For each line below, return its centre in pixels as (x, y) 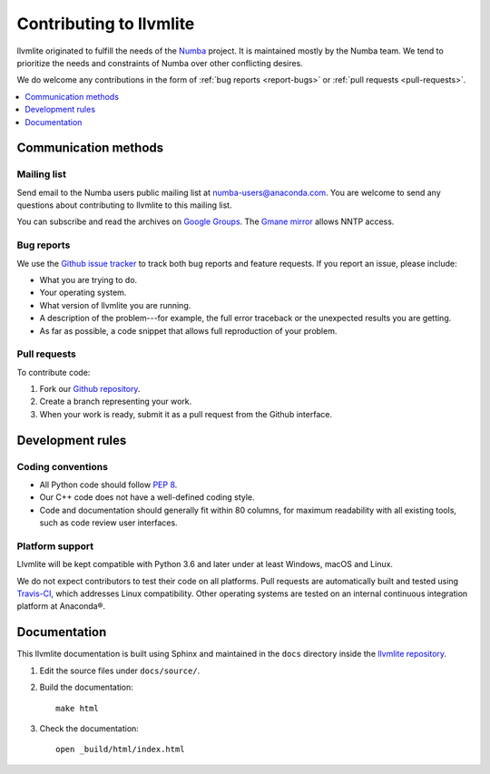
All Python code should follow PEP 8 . (108, 485)
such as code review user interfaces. (108, 523)
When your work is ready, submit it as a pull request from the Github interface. (186, 414)
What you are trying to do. (88, 279)
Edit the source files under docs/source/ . (120, 671)
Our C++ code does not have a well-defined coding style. (147, 497)
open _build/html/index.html (120, 750)
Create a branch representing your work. (116, 402)
